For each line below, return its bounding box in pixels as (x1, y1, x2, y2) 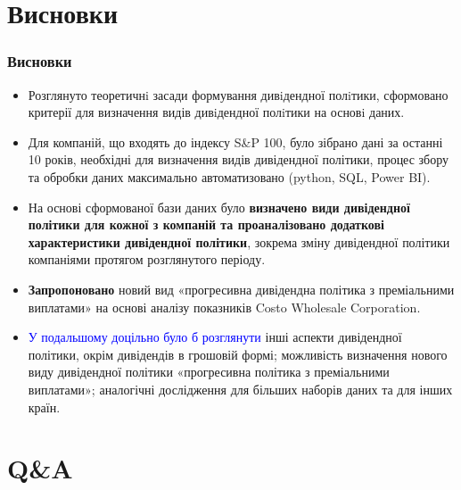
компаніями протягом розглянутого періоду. (28, 250, 266, 269)
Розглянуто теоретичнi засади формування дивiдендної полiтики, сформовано (28, 85, 449, 104)
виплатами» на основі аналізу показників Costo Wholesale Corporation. (28, 297, 421, 316)
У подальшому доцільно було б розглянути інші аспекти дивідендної (28, 328, 402, 346)
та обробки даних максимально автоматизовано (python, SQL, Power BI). (28, 167, 431, 186)
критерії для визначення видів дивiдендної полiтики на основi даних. (28, 103, 405, 121)
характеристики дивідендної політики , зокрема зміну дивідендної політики (28, 232, 450, 251)
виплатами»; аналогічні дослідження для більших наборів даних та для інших (28, 379, 453, 398)
